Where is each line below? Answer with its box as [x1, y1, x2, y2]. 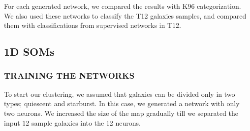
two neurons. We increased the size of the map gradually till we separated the [4, 108, 239, 118]
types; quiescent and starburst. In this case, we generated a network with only [4, 98, 240, 109]
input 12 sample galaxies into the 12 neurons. [4, 117, 141, 128]
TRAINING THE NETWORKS [4, 69, 135, 82]
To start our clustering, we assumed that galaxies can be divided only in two [4, 88, 235, 99]
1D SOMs [4, 44, 55, 59]
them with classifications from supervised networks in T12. [4, 20, 181, 30]
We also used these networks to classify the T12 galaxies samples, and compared [4, 10, 247, 21]
